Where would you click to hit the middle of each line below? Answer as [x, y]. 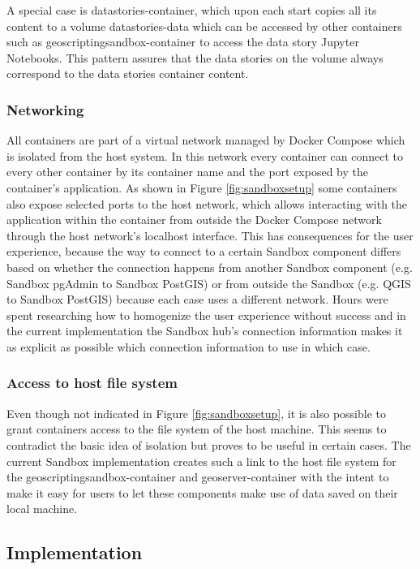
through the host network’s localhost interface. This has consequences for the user [210, 235]
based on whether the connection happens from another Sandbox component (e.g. [210, 267]
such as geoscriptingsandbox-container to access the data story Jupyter [183, 42]
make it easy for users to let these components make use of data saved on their [202, 492]
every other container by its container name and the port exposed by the [188, 172]
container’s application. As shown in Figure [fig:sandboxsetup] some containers [202, 187]
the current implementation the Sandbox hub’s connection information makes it [205, 331]
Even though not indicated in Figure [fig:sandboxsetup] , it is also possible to [197, 413]
